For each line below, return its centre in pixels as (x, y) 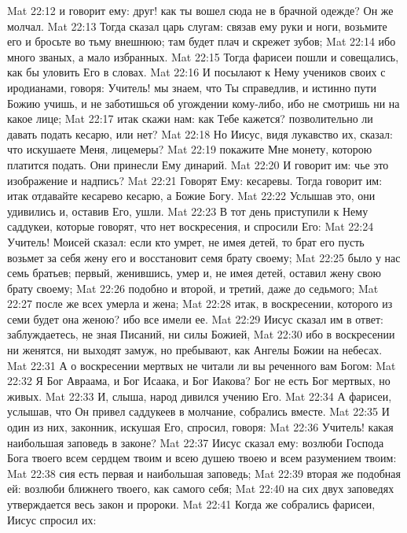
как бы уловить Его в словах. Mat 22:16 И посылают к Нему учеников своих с (196, 72)
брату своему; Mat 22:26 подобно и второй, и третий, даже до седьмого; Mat (193, 288)
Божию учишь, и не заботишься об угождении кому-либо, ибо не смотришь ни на (203, 103)
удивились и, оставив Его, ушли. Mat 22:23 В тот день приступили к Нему (188, 211)
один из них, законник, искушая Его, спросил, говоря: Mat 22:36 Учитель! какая (200, 427)
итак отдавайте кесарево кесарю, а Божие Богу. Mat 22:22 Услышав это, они (191, 196)
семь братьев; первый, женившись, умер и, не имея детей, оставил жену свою (194, 273)
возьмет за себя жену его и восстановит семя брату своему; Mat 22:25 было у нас (204, 257)
